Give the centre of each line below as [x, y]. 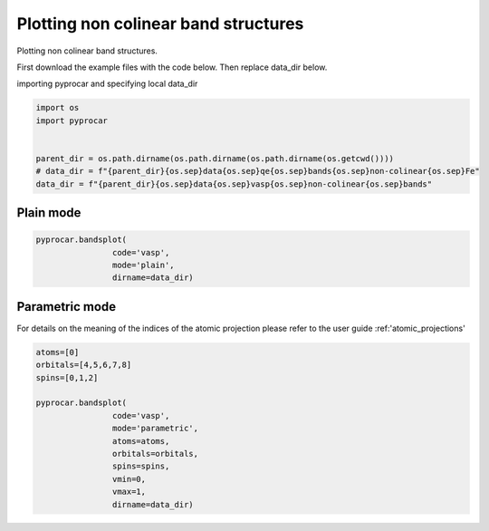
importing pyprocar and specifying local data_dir [107, 84]
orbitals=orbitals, [155, 454]
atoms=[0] [58, 352]
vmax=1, [129, 492]
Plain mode [49, 213]
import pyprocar [72, 121]
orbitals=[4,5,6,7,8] [84, 365]
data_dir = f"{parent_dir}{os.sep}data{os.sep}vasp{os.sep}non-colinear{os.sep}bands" [234, 184]
